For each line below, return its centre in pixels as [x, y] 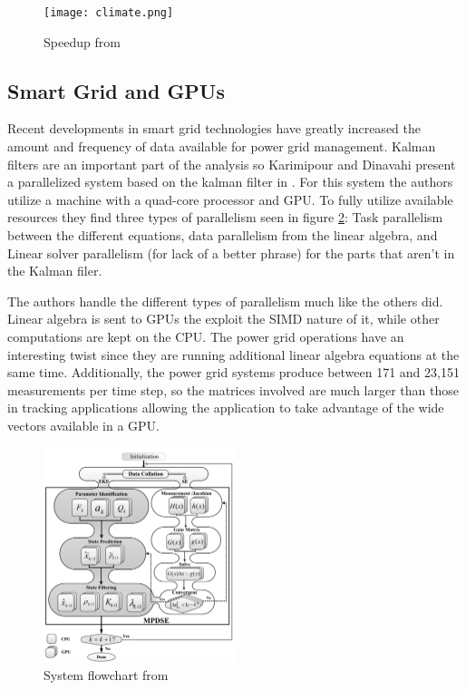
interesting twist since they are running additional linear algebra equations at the [233, 354]
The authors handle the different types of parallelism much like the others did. [225, 301]
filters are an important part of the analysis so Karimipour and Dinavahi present [232, 164]
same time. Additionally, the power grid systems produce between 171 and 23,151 [233, 372]
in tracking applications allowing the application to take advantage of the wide [226, 408]
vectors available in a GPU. [84, 425]
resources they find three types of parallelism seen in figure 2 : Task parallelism [225, 217]
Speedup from [82, 41]
